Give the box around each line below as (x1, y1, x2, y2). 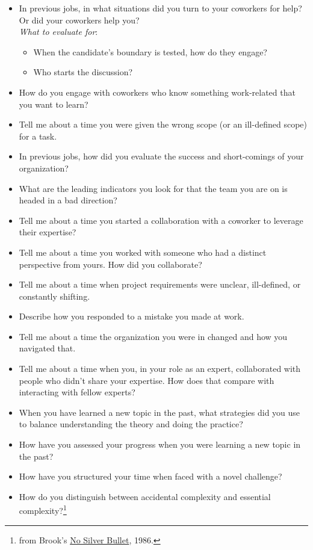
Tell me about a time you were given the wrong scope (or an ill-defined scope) (19, 118, 307, 131)
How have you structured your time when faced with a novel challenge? (19, 470, 282, 483)
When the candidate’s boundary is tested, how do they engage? (33, 45, 267, 58)
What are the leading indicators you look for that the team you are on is (19, 182, 288, 194)
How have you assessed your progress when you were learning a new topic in (19, 438, 301, 451)
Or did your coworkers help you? (19, 13, 140, 26)
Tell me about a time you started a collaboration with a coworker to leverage (19, 214, 303, 226)
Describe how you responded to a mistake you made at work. (19, 310, 244, 323)
